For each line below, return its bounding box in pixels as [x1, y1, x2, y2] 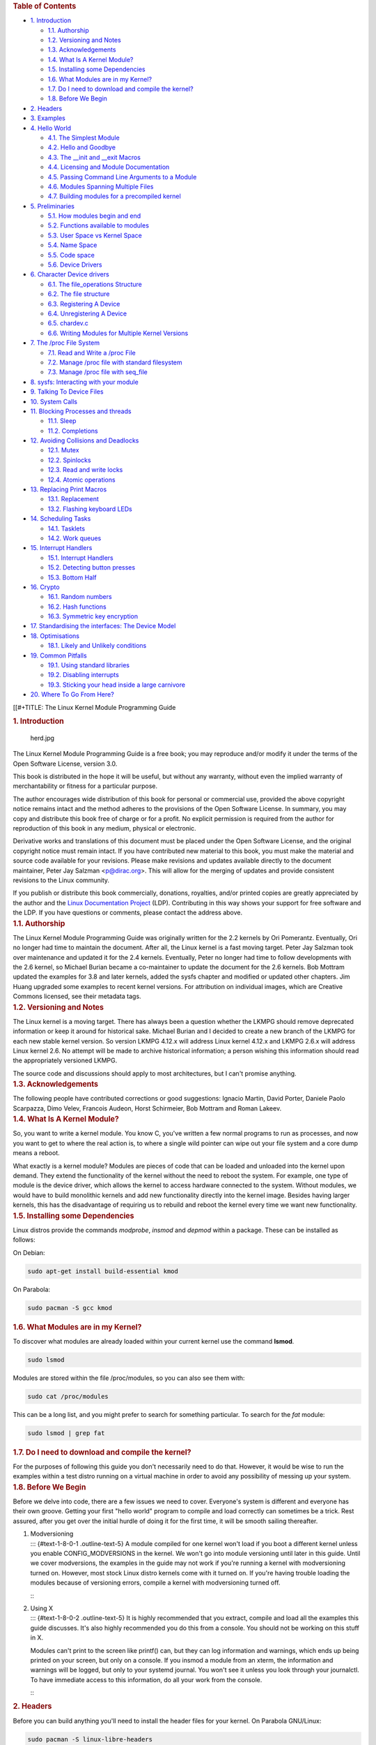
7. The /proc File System [30, 339, 100, 347]
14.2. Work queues [47, 534, 102, 542]
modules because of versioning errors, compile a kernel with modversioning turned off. [30, 1578, 281, 1587]
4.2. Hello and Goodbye [47, 143, 116, 151]
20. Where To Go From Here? [30, 690, 114, 699]
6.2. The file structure [47, 290, 110, 298]
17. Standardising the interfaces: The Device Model [30, 622, 176, 630]
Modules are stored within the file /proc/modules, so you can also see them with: [13, 1374, 245, 1382]
